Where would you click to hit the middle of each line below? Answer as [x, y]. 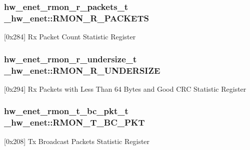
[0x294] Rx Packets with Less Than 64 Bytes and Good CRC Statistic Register [125, 88]
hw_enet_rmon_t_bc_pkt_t [66, 111]
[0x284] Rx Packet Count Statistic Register [70, 37]
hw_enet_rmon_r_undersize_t [70, 59]
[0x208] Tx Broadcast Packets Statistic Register [77, 141]
